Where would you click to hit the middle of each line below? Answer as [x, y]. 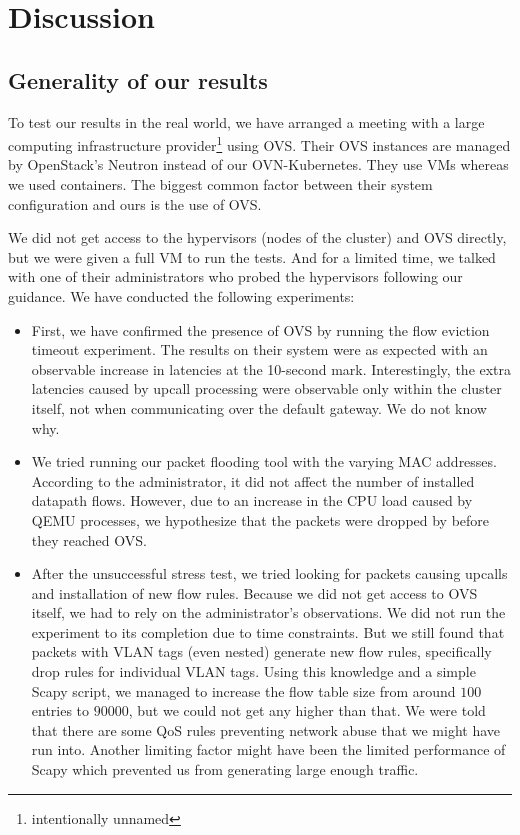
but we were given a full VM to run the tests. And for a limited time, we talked [252, 256]
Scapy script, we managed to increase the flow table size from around [243, 690]
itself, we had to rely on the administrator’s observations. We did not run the [268, 612]
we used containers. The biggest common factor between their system [220, 184]
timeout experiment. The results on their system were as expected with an [259, 349]
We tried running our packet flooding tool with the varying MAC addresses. [264, 461]
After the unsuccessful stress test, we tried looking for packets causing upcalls [269, 573]
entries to [60, 710]
